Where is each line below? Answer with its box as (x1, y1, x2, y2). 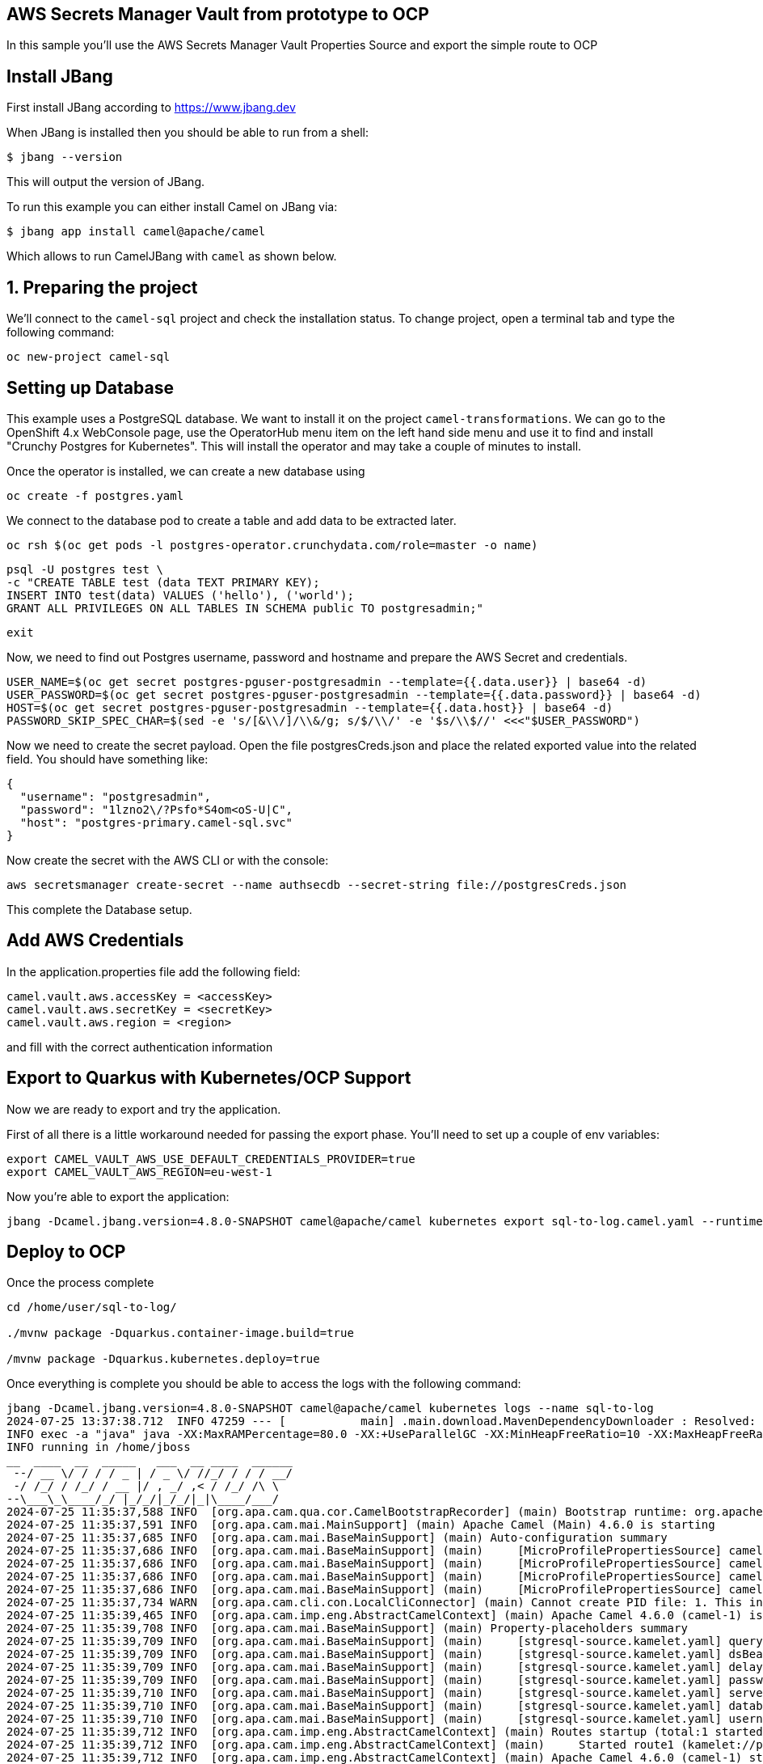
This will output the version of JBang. (6, 175, 205, 189)
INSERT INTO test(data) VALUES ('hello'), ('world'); (6, 588, 354, 602)
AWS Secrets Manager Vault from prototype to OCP (6, 4, 429, 24)
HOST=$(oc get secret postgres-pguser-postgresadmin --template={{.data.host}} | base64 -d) (6, 700, 613, 714)
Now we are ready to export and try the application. (6, 1102, 281, 1116)
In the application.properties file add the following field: (6, 964, 301, 979)
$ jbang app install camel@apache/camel (6, 225, 266, 239)
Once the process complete (6, 1275, 154, 1290)
